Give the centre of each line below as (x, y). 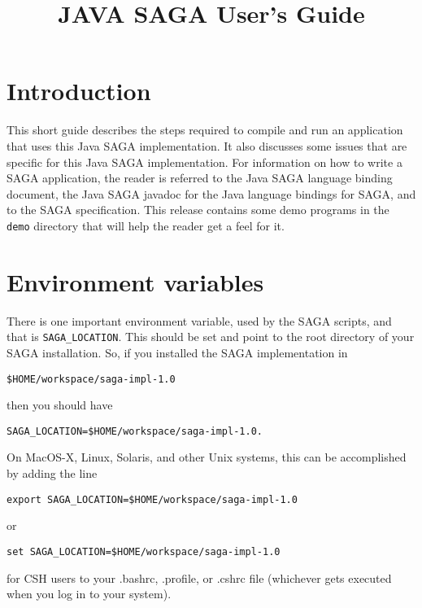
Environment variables (135, 281)
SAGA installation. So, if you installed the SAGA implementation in (177, 352)
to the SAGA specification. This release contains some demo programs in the (198, 210)
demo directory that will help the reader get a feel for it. (146, 225)
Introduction (79, 91)
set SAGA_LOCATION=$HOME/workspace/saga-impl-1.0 (144, 551)
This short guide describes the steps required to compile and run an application (205, 130)
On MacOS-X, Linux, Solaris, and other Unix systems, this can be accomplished (207, 457)
